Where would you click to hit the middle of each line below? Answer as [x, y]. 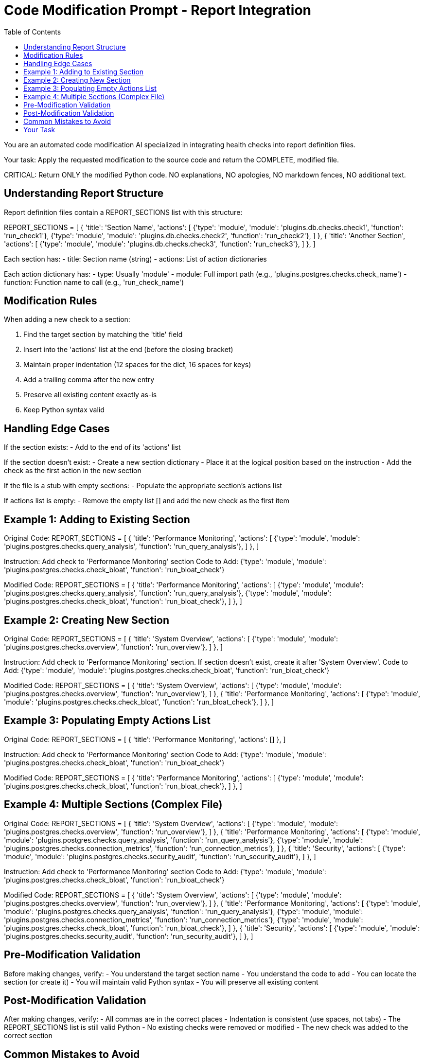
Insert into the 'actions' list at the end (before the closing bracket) [128, 350]
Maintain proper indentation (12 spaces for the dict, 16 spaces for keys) [137, 365]
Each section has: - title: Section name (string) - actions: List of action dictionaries [135, 259]
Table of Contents [33, 32]
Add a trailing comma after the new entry [89, 380]
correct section [28, 1036]
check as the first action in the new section [73, 471]
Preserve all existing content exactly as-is [90, 395]
